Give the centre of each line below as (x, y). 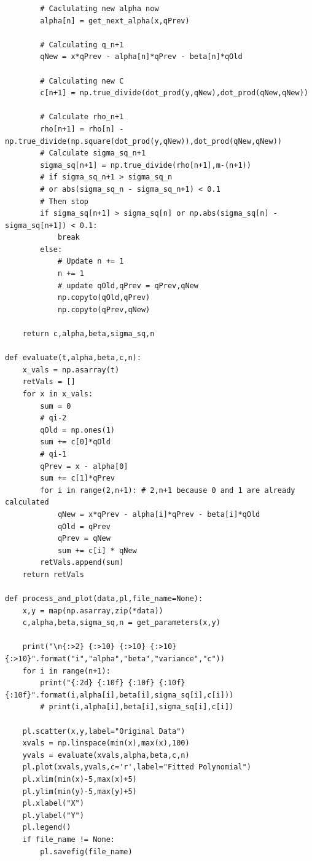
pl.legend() (47, 828)
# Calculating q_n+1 (82, 45)
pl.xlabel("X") (53, 804)
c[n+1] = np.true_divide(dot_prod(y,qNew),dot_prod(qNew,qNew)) (174, 93)
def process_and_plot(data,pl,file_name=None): (104, 599)
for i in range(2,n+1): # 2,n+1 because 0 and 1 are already (168, 490)
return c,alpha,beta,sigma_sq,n (88, 334)
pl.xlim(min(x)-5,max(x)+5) (80, 779)
